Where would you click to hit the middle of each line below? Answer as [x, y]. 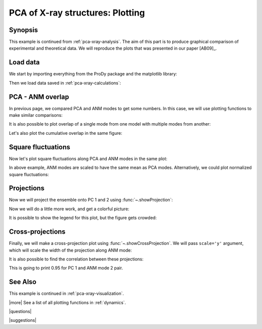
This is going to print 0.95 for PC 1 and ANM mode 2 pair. [66, 268]
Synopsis [24, 30]
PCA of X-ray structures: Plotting [77, 13]
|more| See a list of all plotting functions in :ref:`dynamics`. [67, 302]
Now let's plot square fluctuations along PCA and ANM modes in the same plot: [88, 159]
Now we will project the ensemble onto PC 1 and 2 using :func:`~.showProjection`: [91, 200]
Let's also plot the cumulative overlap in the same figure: [65, 133]
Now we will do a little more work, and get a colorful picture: [69, 209]
